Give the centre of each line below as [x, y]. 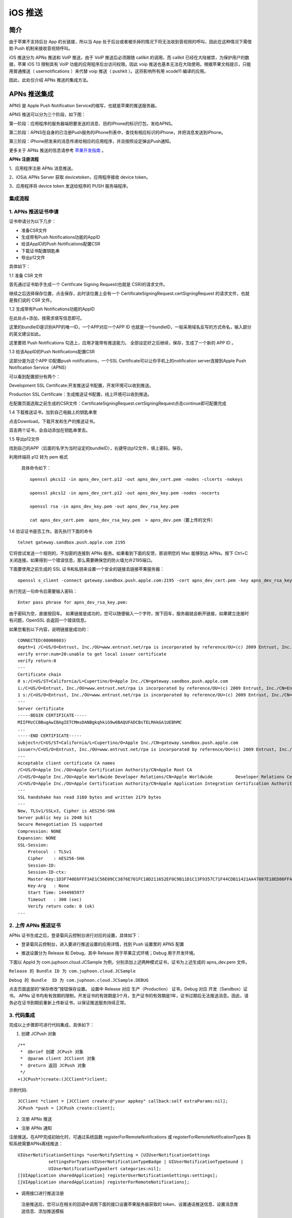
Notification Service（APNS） [39, 367]
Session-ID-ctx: [47, 872]
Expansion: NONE [37, 838]
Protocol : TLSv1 [50, 852]
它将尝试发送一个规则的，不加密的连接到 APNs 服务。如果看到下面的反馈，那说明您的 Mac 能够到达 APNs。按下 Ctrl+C [128, 553]
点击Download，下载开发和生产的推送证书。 [53, 421]
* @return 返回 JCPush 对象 [53, 1065]
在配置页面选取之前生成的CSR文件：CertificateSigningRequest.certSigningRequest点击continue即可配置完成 [118, 403]
